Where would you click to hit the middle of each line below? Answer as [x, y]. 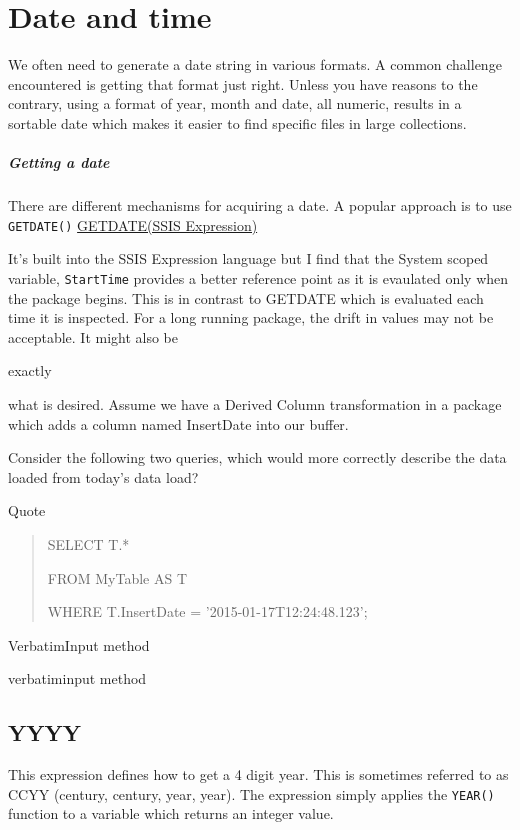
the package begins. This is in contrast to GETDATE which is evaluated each [246, 297]
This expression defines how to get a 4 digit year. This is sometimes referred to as [258, 774]
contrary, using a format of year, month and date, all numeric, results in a [235, 103]
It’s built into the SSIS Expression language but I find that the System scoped [248, 258]
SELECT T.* [88, 543]
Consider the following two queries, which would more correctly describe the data [257, 457]
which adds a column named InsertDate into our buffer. [178, 423]
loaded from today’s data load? [103, 476]
